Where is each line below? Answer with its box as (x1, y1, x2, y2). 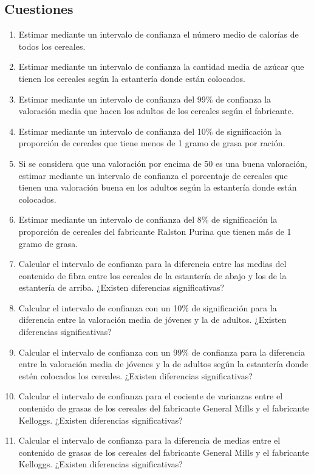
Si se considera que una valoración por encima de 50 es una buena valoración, (18, 157, 307, 169)
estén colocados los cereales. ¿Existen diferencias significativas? (18, 369, 253, 382)
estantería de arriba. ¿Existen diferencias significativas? (18, 281, 225, 294)
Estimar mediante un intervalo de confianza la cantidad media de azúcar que (18, 60, 304, 73)
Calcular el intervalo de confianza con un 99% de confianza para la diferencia (18, 345, 305, 358)
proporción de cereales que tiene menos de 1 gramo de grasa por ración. (18, 137, 285, 149)
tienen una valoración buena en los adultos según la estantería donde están (18, 181, 297, 194)
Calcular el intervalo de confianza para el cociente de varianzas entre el (18, 390, 283, 402)
